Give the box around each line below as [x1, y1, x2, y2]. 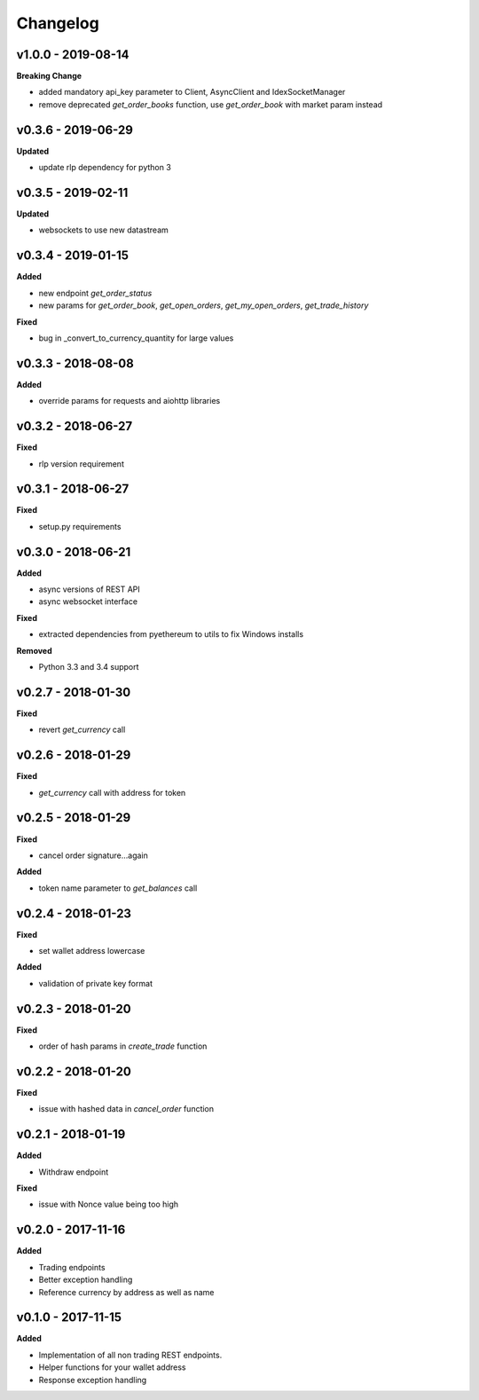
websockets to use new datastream [38, 224, 169, 235]
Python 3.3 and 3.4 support [38, 662, 139, 672]
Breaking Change [16, 71, 82, 82]
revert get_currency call [38, 724, 126, 735]
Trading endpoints [38, 1262, 106, 1272]
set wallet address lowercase [38, 946, 145, 956]
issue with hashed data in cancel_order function [38, 1104, 215, 1114]
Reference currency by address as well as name [38, 1286, 215, 1297]
